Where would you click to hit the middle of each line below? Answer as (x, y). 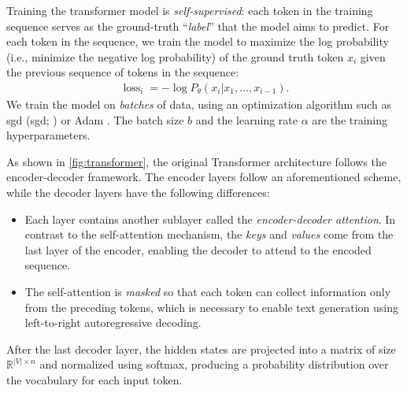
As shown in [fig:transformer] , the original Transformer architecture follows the (197, 161)
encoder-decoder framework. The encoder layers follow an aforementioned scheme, (204, 177)
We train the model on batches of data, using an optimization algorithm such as (199, 104)
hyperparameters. (48, 135)
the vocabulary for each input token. (94, 379)
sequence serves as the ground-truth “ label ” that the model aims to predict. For (198, 26)
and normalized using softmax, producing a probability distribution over (214, 364)
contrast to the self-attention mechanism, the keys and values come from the (209, 234)
